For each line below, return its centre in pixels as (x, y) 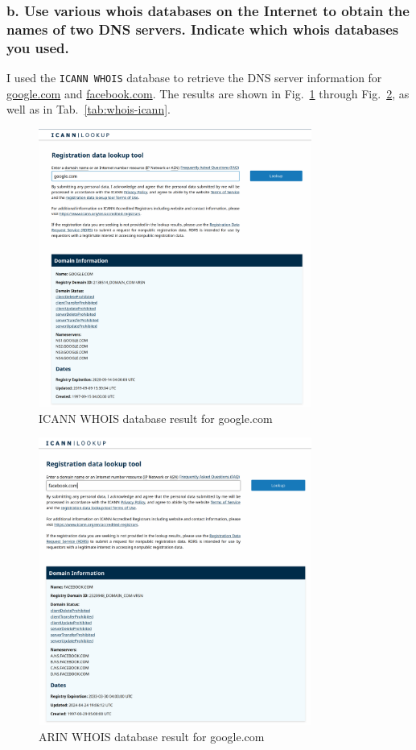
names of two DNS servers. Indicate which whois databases (203, 29)
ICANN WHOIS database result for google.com (156, 418)
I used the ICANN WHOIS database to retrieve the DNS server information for (194, 78)
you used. (38, 47)
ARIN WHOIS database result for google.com (152, 736)
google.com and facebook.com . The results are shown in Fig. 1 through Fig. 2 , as (208, 93)
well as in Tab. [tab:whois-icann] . (89, 109)
